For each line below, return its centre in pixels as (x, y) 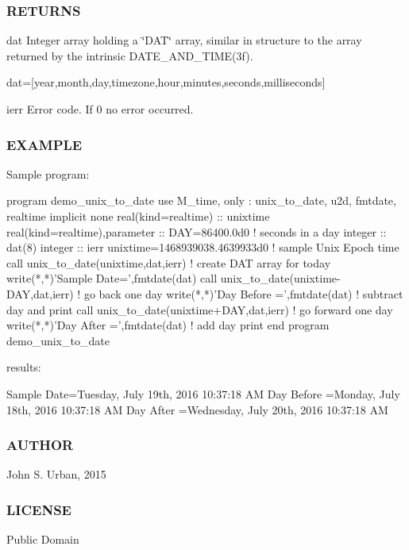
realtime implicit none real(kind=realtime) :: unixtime (138, 216)
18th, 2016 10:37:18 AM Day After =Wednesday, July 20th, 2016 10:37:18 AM (197, 409)
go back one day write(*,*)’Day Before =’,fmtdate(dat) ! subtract (243, 293)
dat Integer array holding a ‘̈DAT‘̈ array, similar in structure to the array (184, 40)
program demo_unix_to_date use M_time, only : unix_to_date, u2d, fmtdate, (201, 200)
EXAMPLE (44, 144)
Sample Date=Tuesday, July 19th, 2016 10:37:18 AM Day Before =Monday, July (203, 393)
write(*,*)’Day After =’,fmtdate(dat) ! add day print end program (168, 325)
